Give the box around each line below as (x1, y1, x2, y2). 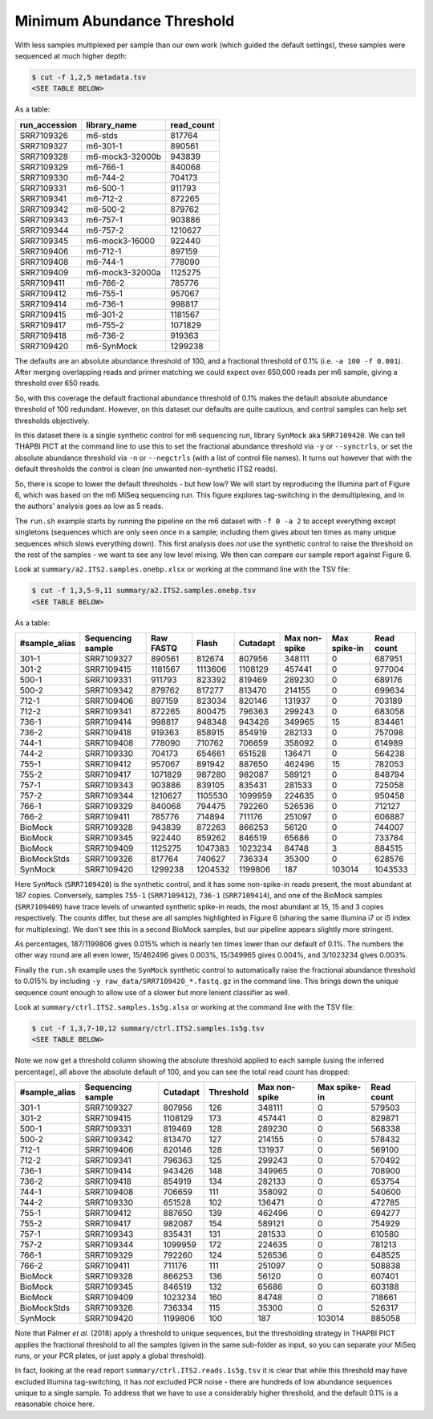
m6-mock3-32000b (85, 151, 162, 162)
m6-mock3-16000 (85, 235, 156, 246)
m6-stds (85, 129, 118, 140)
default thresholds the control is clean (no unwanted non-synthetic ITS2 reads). (14, 464, 278, 474)
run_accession (19, 119, 78, 130)
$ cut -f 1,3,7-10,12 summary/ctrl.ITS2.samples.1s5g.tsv (31, 1023, 265, 1033)
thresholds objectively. (14, 416, 90, 425)
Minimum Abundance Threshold (14, 12, 235, 30)
